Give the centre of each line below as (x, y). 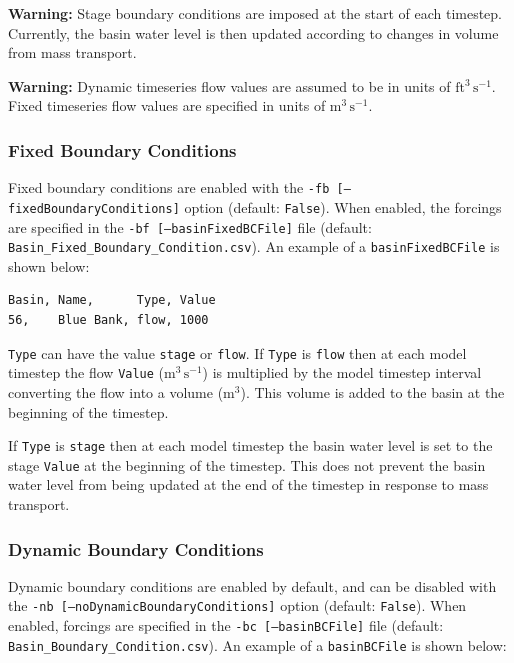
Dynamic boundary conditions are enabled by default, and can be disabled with (252, 585)
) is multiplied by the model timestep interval (342, 372)
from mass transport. (72, 52)
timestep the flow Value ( (86, 372)
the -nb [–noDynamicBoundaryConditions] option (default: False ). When (237, 605)
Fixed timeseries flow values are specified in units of (167, 105)
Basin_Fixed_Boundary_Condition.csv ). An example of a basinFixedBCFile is (254, 246)
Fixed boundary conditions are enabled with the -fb (169, 187)
